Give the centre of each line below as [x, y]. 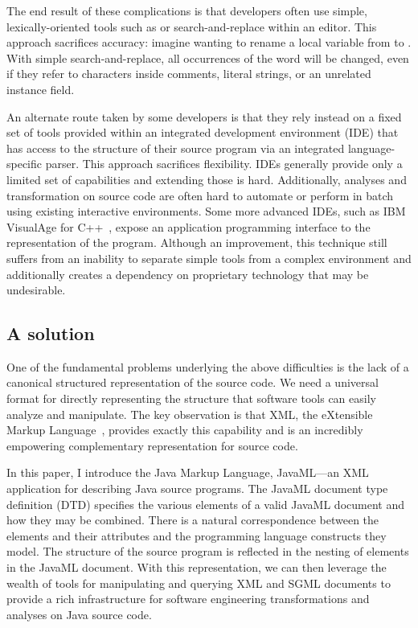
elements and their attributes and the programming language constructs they [197, 535]
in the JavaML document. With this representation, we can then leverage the [197, 567]
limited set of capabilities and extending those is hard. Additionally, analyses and [207, 179]
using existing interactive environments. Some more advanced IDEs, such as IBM [206, 211]
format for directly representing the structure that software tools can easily [191, 398]
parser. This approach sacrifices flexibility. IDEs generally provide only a [224, 164]
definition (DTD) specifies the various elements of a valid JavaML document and [205, 504]
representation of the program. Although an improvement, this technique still [197, 242]
